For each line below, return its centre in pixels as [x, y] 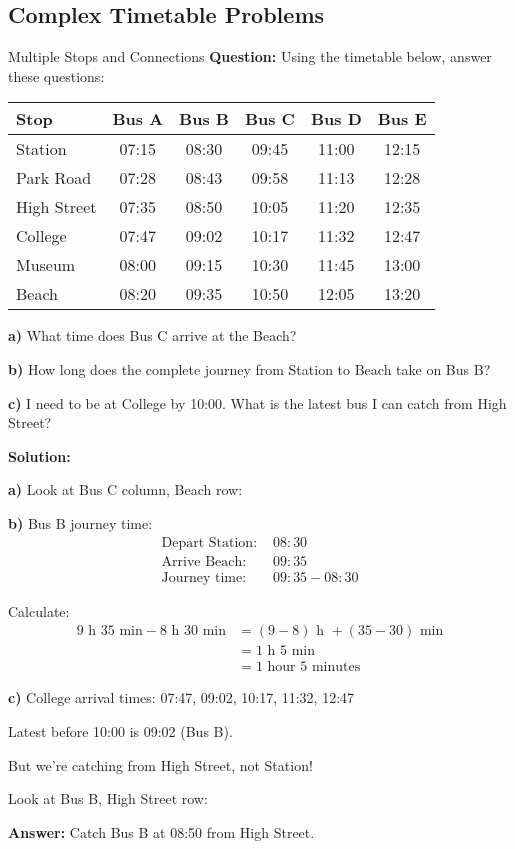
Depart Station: [209, 542]
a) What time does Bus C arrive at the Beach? [152, 335]
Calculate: [39, 610]
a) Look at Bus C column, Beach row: [125, 489]
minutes [336, 667]
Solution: [39, 455]
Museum [46, 265]
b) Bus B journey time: [80, 522]
